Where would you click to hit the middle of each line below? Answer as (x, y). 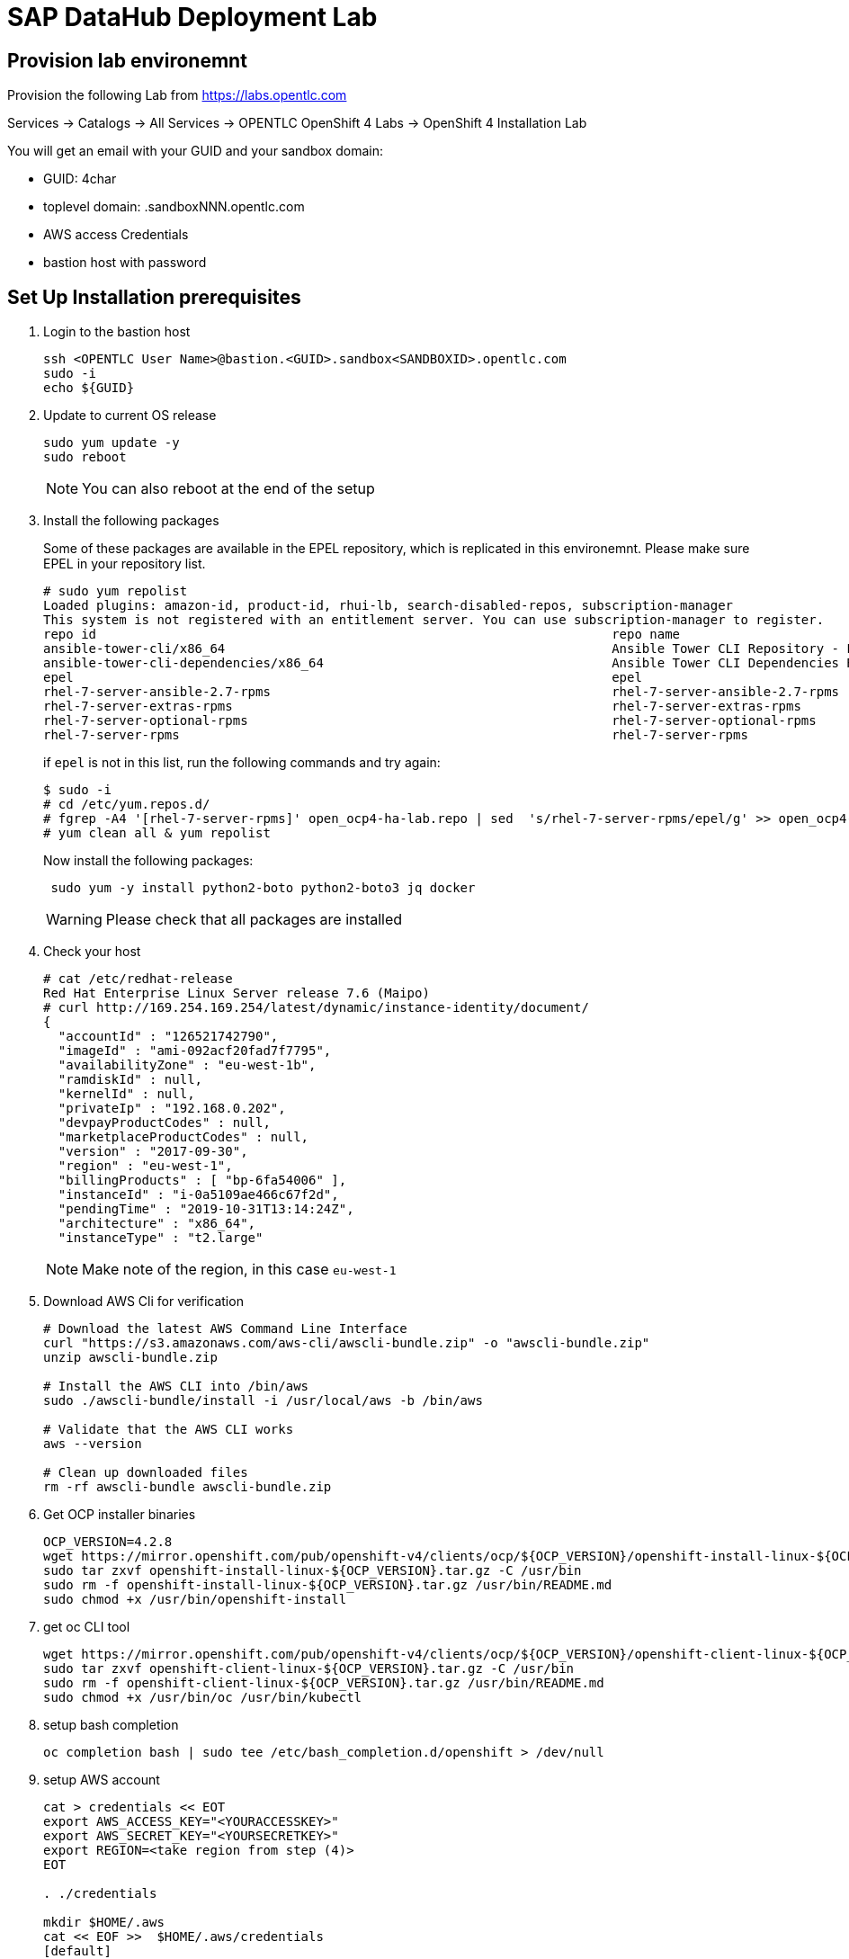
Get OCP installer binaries (120, 1515)
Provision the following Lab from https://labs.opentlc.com (177, 95)
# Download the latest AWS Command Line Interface (225, 1329)
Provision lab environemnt (127, 60)
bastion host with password (125, 263)
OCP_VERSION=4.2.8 (108, 1542)
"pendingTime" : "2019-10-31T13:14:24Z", (206, 1209)
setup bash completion (111, 1725)
